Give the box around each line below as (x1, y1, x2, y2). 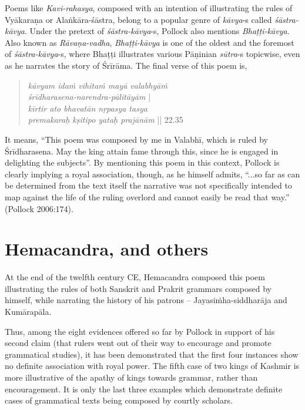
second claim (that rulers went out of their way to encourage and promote (5, 337, 272, 349)
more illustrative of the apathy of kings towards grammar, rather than (5, 371, 258, 383)
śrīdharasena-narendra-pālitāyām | (28, 90, 151, 103)
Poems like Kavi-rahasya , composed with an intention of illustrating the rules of (5, 2, 293, 14)
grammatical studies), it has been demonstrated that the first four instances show (5, 348, 299, 360)
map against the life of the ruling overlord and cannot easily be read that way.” (5, 190, 290, 203)
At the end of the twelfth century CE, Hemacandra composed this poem (5, 271, 265, 283)
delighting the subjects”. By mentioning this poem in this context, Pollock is (5, 156, 280, 169)
